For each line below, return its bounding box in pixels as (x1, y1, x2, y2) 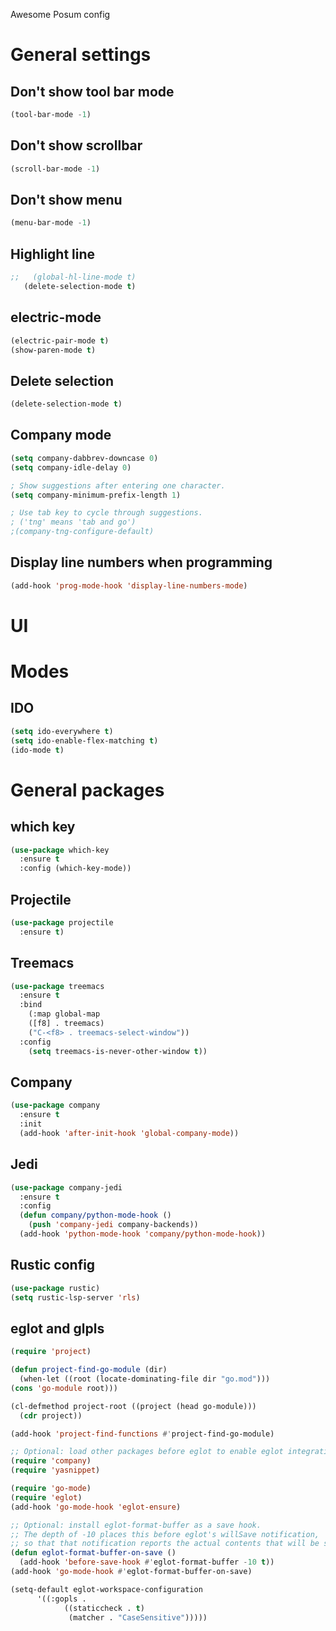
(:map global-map (28, 1009, 101, 1019)
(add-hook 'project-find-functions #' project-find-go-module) (10, 1429, 275, 1439)
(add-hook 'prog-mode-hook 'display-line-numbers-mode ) (10, 580, 248, 591)
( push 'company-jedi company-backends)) (28, 1220, 199, 1230)
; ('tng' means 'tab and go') (10, 517, 137, 528)
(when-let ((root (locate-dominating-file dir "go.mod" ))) (19, 1374, 271, 1384)
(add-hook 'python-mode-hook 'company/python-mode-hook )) (19, 1229, 267, 1239)
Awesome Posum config (10, 9, 111, 20)
